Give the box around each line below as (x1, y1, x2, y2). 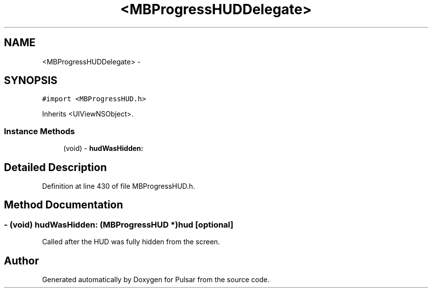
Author (4, 254, 39, 267)
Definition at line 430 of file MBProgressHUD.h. (42, 182, 195, 191)
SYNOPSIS (4, 74, 58, 87)
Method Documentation (4, 199, 123, 211)
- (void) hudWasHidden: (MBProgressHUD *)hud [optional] (4, 219, 234, 230)
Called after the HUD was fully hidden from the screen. (42, 237, 220, 246)
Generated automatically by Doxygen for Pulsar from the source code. (42, 275, 270, 284)
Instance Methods (4, 126, 75, 136)
